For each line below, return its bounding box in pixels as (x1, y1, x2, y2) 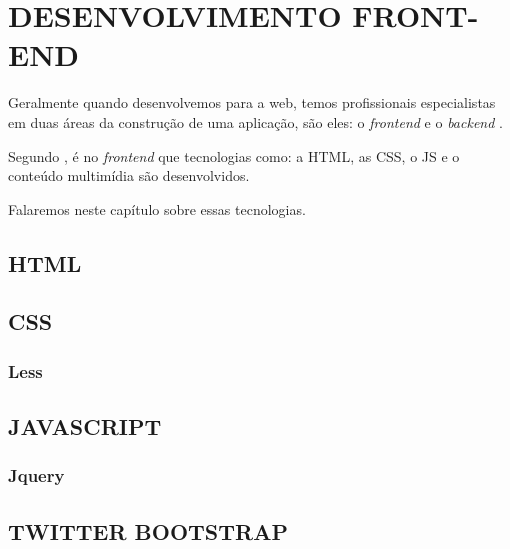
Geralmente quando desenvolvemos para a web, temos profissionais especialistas (8, 92, 496, 113)
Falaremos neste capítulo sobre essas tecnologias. (8, 198, 306, 219)
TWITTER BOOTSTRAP (8, 515, 288, 546)
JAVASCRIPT (8, 411, 162, 442)
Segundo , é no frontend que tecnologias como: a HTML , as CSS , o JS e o (8, 145, 460, 166)
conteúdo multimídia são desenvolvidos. (8, 165, 250, 186)
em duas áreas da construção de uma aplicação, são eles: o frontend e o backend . (8, 111, 503, 132)
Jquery (8, 463, 65, 488)
